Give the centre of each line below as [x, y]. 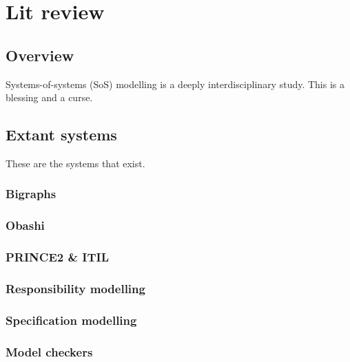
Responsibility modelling [75, 289]
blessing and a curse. [49, 97]
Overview [40, 55]
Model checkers [49, 351]
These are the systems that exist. [75, 163]
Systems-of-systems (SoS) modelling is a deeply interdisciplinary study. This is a [175, 84]
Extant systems [61, 135]
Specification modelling [71, 320]
